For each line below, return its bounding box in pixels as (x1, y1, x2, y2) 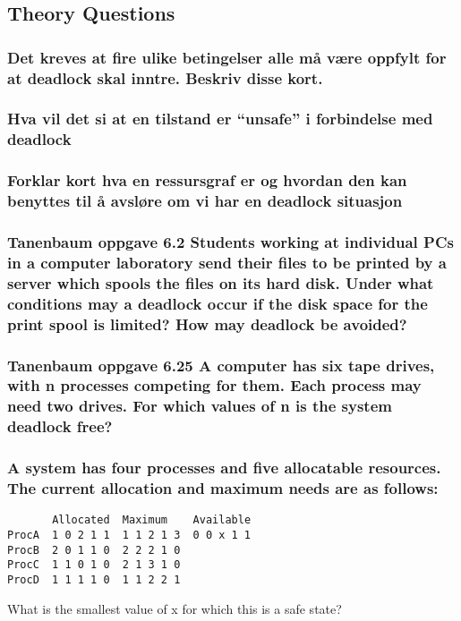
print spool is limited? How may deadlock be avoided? (7, 312, 407, 335)
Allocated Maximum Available (52, 514, 252, 527)
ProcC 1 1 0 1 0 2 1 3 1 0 (7, 558, 181, 572)
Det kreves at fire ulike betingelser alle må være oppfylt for (7, 46, 447, 68)
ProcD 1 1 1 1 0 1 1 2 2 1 (7, 573, 181, 586)
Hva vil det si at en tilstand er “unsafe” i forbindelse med (7, 107, 433, 130)
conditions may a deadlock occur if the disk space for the (7, 292, 428, 314)
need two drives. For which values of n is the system (7, 395, 392, 417)
